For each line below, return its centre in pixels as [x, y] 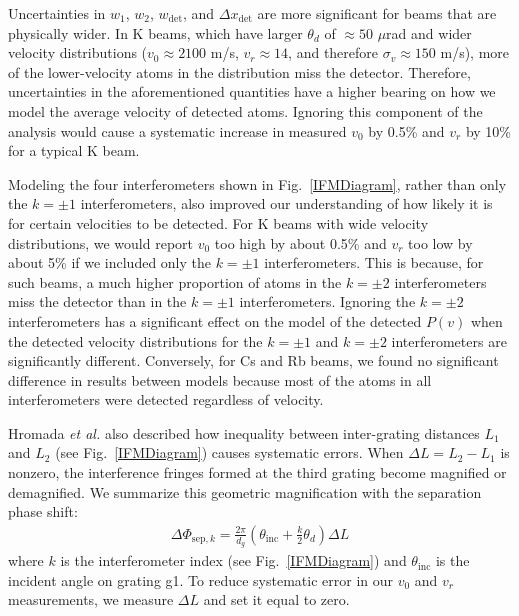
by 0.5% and [406, 130]
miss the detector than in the [97, 301]
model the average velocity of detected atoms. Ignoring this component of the [245, 110]
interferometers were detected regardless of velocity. [166, 399]
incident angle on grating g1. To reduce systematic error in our [200, 579]
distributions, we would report [101, 242]
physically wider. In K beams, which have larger [155, 32]
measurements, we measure [91, 599]
